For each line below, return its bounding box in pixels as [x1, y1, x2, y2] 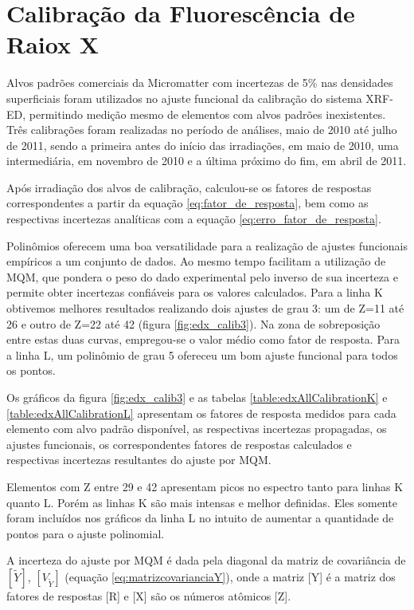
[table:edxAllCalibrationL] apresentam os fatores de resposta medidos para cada [6, 404, 396, 421]
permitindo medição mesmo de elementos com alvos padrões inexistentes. [29, 105, 386, 122]
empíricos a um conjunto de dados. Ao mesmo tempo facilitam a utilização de [6, 253, 386, 270]
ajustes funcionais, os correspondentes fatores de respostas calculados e [6, 435, 352, 452]
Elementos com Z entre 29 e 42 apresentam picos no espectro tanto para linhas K [6, 478, 404, 494]
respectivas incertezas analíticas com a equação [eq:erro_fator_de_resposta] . [6, 211, 381, 227]
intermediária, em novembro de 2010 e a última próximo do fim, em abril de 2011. [6, 152, 407, 169]
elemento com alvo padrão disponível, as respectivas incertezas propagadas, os [6, 420, 387, 437]
